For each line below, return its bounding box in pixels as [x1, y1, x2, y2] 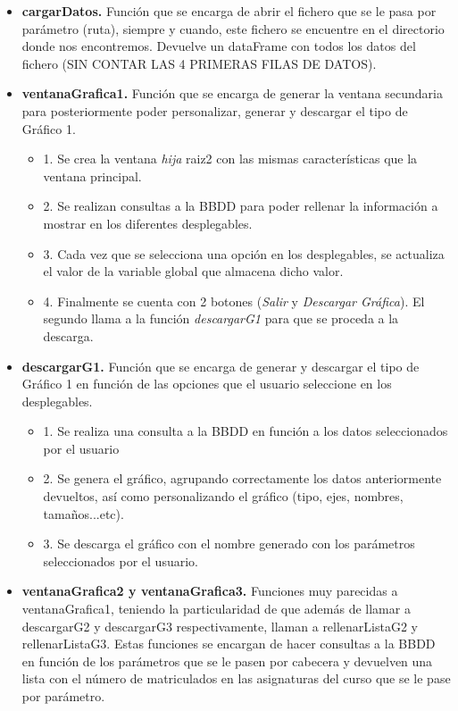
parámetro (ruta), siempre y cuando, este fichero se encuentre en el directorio [21, 19, 445, 38]
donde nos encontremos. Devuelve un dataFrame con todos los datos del [21, 37, 416, 55]
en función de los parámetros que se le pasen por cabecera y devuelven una [21, 651, 433, 670]
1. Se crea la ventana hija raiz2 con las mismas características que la [43, 149, 418, 168]
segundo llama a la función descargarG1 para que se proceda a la [43, 309, 399, 328]
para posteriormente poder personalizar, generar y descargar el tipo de [21, 101, 408, 120]
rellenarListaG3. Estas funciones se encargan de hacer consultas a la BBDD [21, 634, 436, 653]
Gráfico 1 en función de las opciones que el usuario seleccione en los [21, 374, 392, 393]
